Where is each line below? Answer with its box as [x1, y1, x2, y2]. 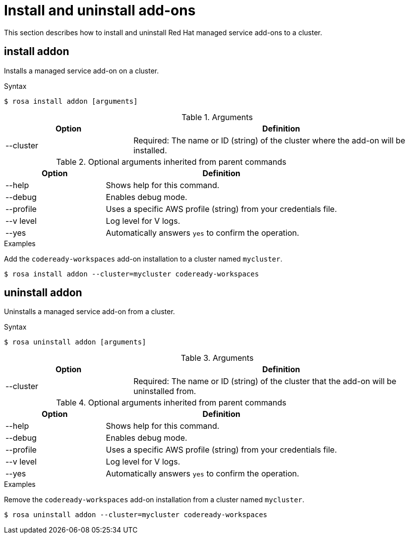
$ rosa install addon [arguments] [4, 97, 138, 105]
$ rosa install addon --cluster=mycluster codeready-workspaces [4, 269, 259, 278]
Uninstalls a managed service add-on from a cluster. [4, 307, 175, 316]
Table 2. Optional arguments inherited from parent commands [56, 156, 287, 167]
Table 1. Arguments [181, 112, 253, 122]
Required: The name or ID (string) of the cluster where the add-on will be [133, 135, 406, 145]
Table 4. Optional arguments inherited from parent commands [56, 398, 287, 408]
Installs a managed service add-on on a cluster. [4, 66, 159, 75]
